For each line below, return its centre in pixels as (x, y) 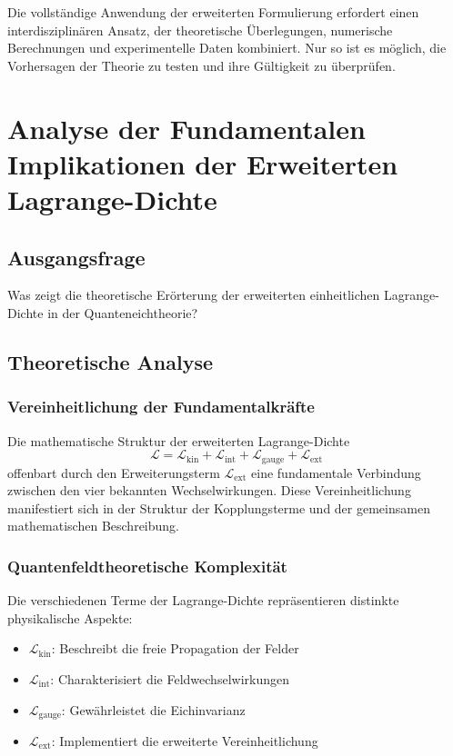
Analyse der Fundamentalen (186, 128)
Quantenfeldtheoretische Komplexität (147, 566)
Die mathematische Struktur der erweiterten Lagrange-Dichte (179, 440)
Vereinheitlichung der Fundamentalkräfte (161, 407)
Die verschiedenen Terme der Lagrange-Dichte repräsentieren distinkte (203, 600)
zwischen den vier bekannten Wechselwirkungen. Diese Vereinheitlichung (209, 490)
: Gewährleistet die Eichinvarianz (153, 709)
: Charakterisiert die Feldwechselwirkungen (170, 678)
